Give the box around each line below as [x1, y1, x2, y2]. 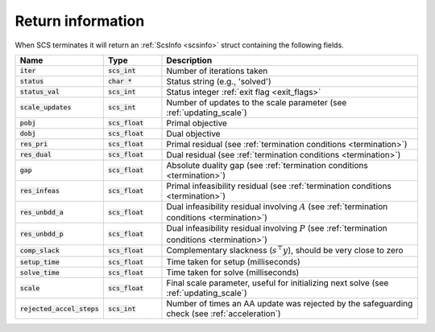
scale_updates [19, 103, 72, 112]
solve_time [19, 268, 60, 277]
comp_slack [19, 246, 60, 255]
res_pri [19, 140, 48, 149]
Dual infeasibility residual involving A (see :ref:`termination [166, 201, 388, 212]
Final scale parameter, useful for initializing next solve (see [166, 277, 389, 289]
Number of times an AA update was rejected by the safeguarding [166, 298, 413, 309]
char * [107, 77, 132, 86]
